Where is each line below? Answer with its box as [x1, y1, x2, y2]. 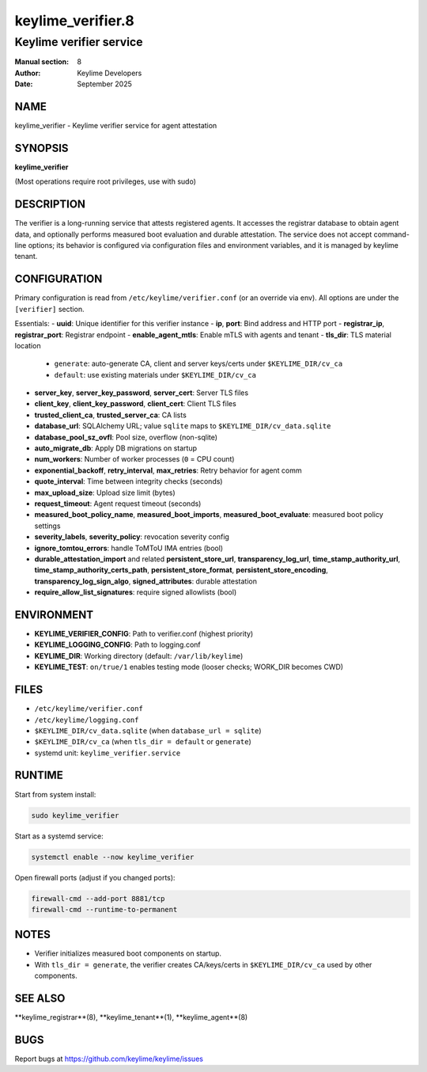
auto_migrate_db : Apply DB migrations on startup [34, 443, 198, 453]
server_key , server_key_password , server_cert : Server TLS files [34, 388, 249, 397]
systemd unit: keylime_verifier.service [34, 748, 181, 758]
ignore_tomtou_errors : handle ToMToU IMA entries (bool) [34, 543, 224, 553]
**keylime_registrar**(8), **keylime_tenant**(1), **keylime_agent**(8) [14, 1013, 248, 1022]
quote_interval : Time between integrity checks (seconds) [34, 477, 223, 486]
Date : [14, 79, 33, 89]
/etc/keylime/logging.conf [34, 715, 139, 724]
